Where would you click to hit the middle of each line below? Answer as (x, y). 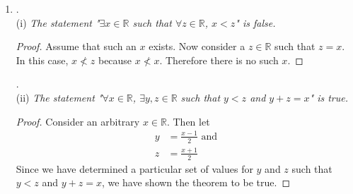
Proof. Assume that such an (76, 46)
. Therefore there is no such (219, 60)
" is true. (329, 97)
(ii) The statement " (59, 97)
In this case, (42, 60)
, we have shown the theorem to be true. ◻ (196, 182)
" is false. (255, 22)
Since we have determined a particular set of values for (134, 168)
